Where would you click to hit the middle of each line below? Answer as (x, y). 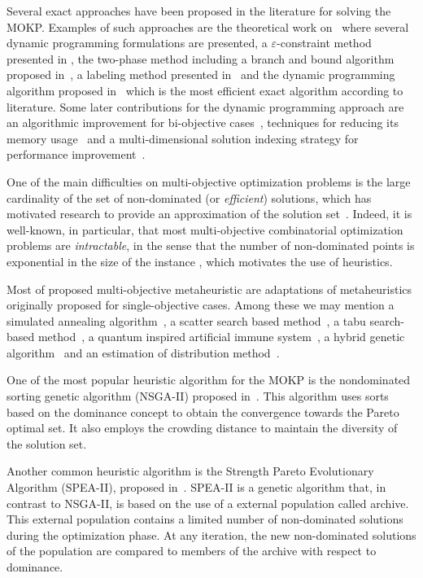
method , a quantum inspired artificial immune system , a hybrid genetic (221, 337)
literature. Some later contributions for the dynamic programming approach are (205, 106)
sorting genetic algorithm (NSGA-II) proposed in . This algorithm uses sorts (198, 396)
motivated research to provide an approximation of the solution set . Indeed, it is (209, 214)
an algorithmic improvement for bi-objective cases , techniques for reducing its (203, 123)
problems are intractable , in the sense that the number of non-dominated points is (211, 245)
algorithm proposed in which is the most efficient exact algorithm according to (205, 90)
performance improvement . (76, 154)
